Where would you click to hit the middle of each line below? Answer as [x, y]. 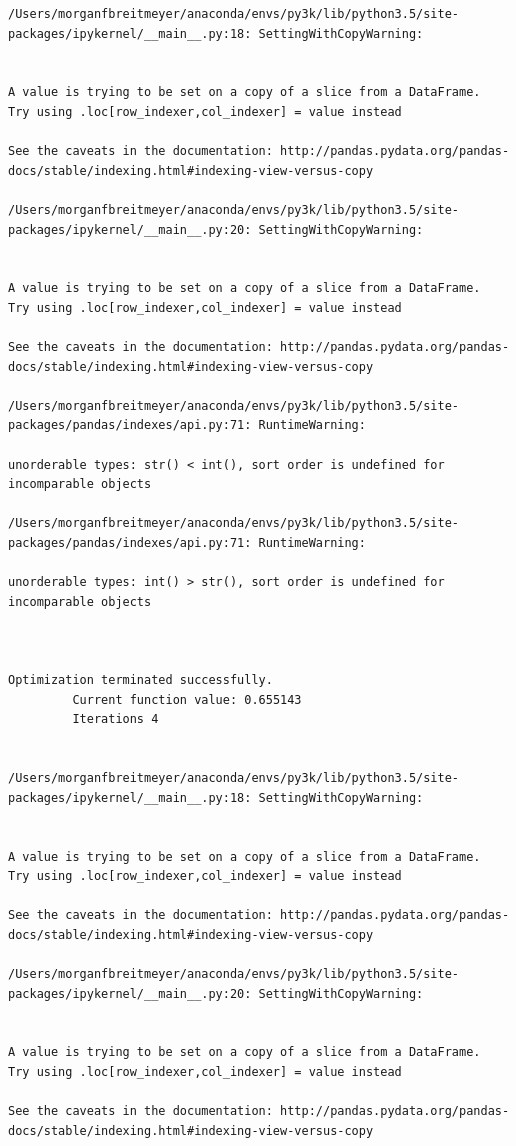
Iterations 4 [115, 719]
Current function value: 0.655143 [187, 699]
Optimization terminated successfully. [140, 680]
